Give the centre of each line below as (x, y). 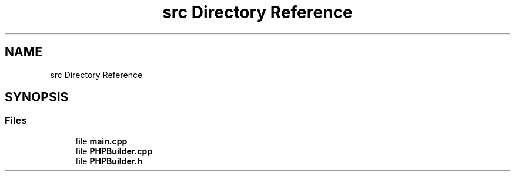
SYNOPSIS (37, 97)
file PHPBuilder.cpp (114, 151)
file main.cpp (101, 141)
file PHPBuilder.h (109, 161)
